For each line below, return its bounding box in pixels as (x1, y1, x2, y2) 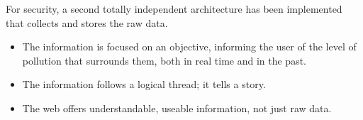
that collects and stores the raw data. (6, 15, 168, 30)
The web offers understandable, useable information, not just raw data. (22, 100, 332, 115)
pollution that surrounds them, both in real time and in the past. (22, 53, 306, 67)
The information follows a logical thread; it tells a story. (22, 77, 266, 92)
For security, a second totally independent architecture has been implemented (6, 1, 342, 16)
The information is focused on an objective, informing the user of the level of (22, 39, 357, 54)
